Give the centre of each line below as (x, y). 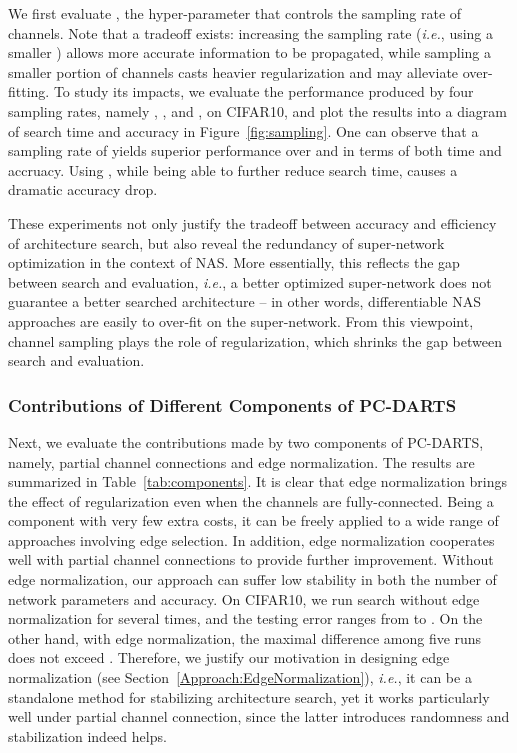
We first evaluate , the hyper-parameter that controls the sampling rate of (235, 13)
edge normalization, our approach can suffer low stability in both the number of (252, 579)
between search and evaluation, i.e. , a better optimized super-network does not (250, 281)
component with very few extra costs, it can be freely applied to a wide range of (253, 520)
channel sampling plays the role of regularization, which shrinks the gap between (255, 340)
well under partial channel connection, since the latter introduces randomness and (259, 716)
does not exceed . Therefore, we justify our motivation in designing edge (229, 657)
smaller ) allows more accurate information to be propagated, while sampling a (250, 52)
